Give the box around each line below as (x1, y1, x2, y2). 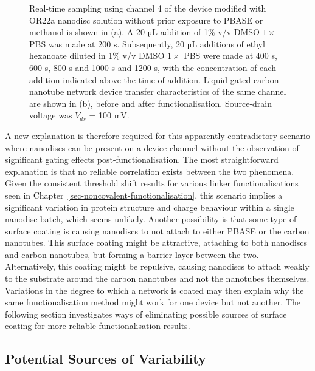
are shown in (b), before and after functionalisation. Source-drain (29, 97, 272, 109)
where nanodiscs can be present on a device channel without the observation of (5, 141, 299, 154)
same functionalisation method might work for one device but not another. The (5, 296, 301, 308)
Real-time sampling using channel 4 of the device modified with (29, 2, 266, 14)
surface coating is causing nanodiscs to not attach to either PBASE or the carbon (5, 224, 310, 237)
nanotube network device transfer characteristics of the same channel (29, 85, 286, 98)
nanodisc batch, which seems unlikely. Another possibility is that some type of (5, 213, 297, 225)
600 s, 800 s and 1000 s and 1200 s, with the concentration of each (29, 61, 276, 73)
